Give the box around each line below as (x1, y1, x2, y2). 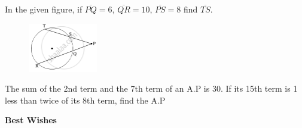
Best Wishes (5, 114, 57, 126)
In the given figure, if (5, 3, 83, 15)
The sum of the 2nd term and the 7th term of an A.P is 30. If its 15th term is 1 (5, 82, 298, 95)
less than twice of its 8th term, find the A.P (5, 93, 166, 106)
